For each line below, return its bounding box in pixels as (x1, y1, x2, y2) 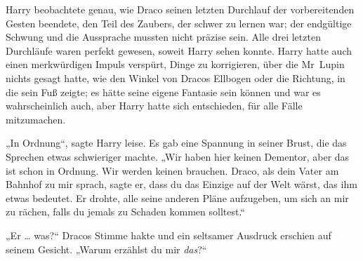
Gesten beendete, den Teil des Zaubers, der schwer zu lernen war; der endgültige (6, 15, 352, 30)
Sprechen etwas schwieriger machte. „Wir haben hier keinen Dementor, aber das (6, 149, 350, 163)
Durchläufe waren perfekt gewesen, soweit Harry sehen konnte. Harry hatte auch (6, 43, 352, 58)
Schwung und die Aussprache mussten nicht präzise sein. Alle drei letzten (6, 29, 321, 44)
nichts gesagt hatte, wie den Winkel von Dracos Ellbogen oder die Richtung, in (6, 70, 345, 85)
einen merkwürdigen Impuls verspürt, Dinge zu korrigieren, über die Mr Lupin (6, 57, 345, 72)
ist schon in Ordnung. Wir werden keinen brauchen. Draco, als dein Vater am (6, 163, 339, 178)
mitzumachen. (6, 112, 66, 126)
